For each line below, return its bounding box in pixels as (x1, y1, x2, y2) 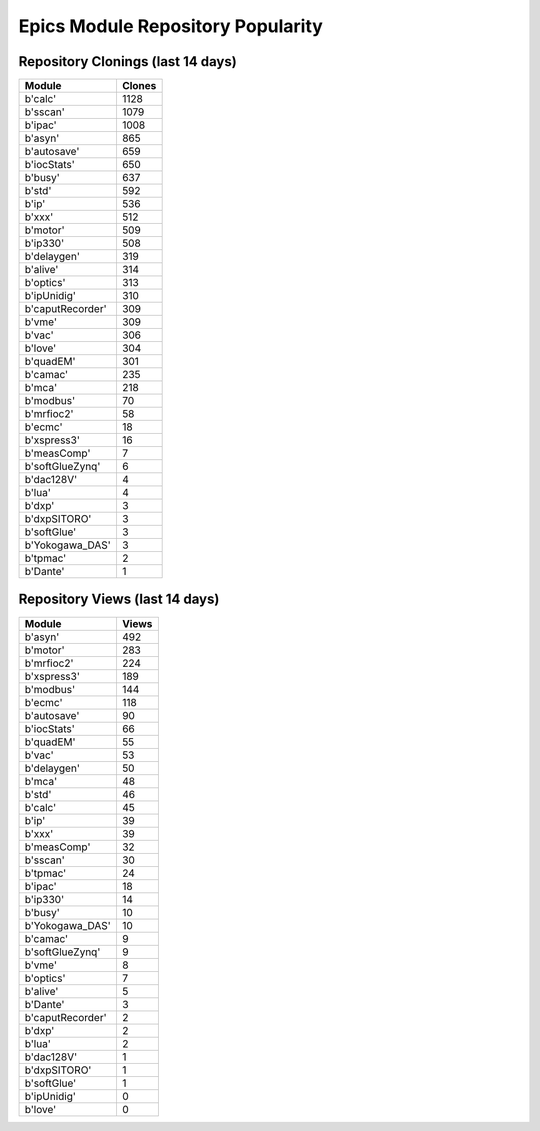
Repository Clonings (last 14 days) (18, 53, 237, 70)
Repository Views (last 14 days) (18, 591, 220, 608)
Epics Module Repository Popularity (18, 15, 324, 37)
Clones (121, 79, 157, 93)
